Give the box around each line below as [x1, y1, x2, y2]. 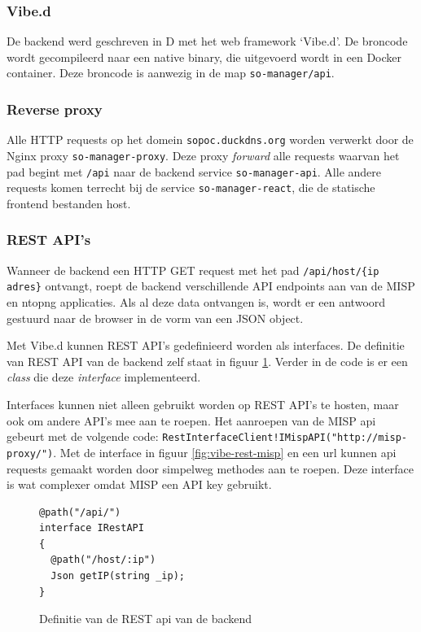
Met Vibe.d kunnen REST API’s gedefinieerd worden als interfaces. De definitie [7, 337, 405, 354]
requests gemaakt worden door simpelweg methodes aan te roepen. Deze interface [7, 460, 414, 477]
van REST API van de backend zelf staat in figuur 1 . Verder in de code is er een [7, 352, 408, 369]
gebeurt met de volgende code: [7, 428, 159, 445]
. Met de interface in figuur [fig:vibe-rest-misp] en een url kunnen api [53, 443, 397, 460]
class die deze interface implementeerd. [7, 368, 201, 386]
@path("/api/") [39, 506, 121, 518]
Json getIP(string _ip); [50, 570, 185, 582]
